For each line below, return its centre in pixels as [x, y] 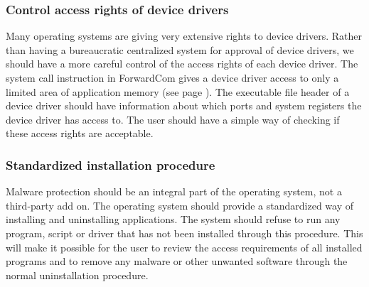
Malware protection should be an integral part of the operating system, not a [174, 191]
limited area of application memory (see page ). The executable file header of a [178, 91]
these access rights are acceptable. [80, 133]
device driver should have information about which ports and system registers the [184, 105]
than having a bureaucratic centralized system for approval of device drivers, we [180, 49]
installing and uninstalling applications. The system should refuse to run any [173, 219]
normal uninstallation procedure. [77, 275]
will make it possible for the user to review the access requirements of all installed [184, 247]
